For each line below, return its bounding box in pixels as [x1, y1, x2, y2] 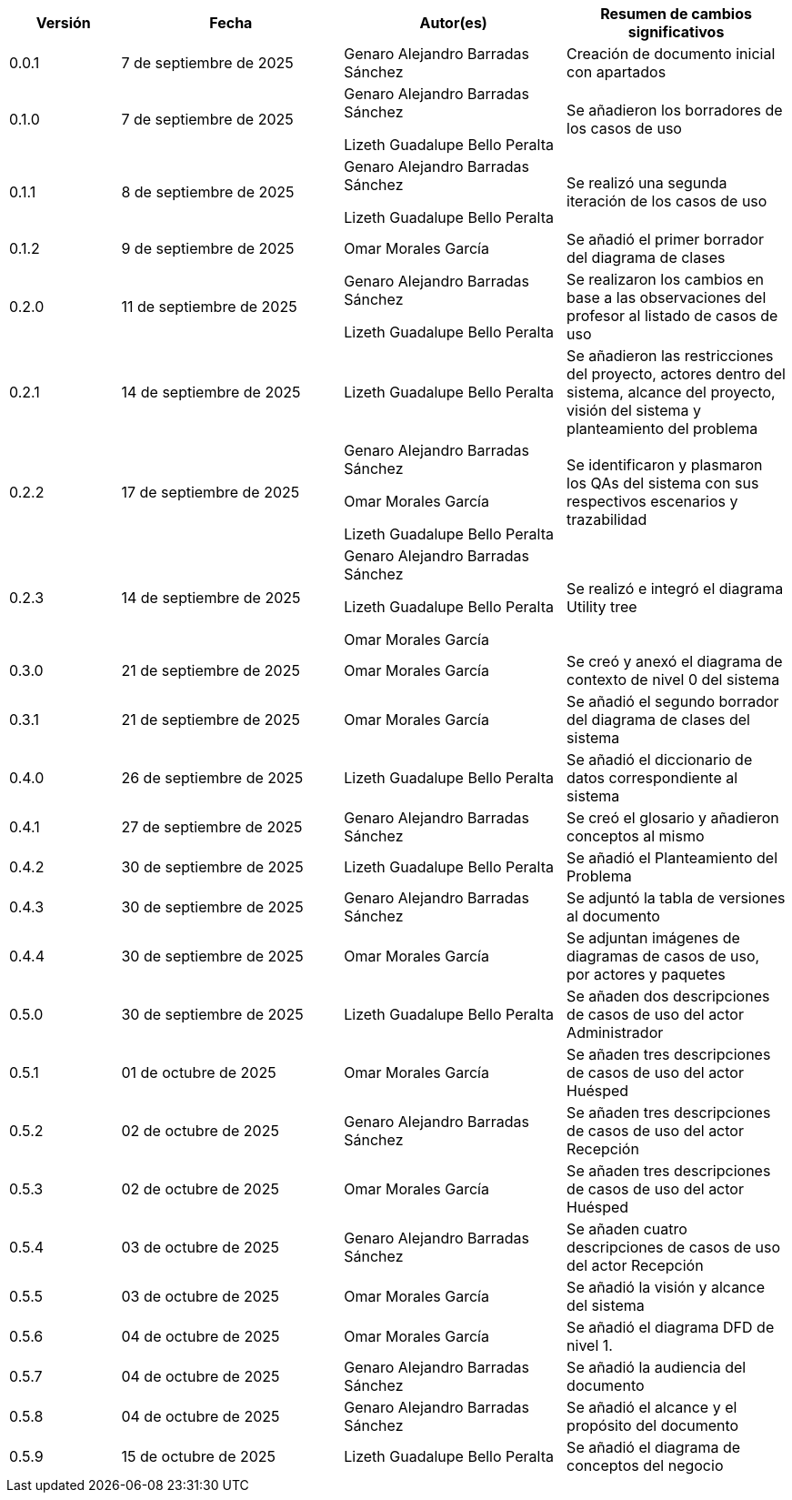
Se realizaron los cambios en [566, 270, 765, 288]
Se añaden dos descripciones [566, 987, 770, 1005]
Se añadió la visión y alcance [566, 1278, 766, 1296]
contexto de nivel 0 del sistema [566, 670, 780, 689]
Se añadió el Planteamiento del [566, 849, 778, 867]
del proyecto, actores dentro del [566, 365, 786, 383]
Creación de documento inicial [566, 45, 776, 63]
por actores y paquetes [566, 965, 726, 983]
